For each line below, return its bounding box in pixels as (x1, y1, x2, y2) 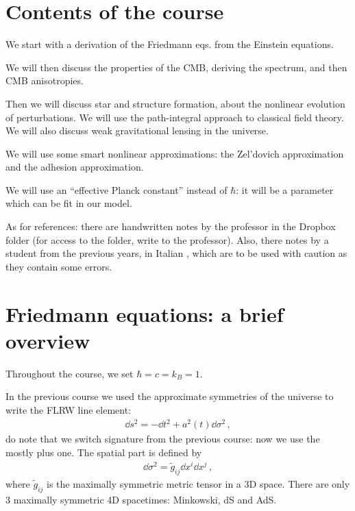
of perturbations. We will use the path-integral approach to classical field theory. (5, 110, 344, 124)
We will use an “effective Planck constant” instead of (5, 182, 228, 197)
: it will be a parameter (236, 182, 334, 197)
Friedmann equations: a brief (5, 299, 284, 327)
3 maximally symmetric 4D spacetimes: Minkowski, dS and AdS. (5, 492, 277, 506)
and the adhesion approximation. (5, 160, 144, 174)
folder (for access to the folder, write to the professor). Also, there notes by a (5, 232, 329, 247)
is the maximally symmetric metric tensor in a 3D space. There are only (47, 477, 350, 491)
